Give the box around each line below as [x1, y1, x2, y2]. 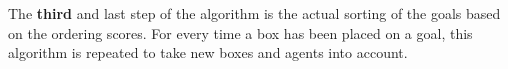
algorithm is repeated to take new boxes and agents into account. [8, 42, 408, 63]
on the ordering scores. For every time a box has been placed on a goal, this [8, 22, 473, 43]
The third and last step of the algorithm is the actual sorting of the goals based [8, 3, 501, 23]
